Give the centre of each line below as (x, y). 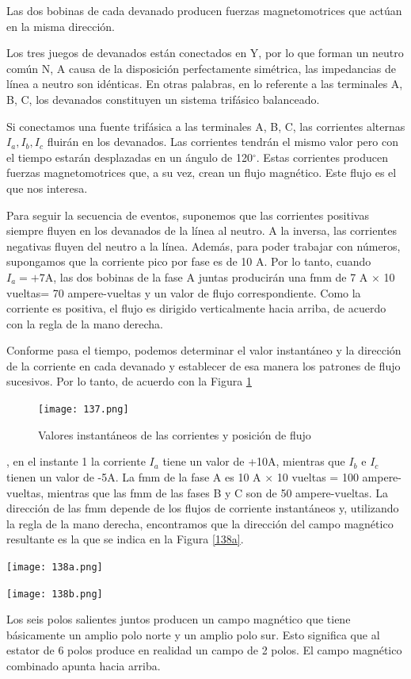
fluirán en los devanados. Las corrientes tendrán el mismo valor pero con (223, 142)
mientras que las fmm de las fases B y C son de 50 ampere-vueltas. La (218, 492)
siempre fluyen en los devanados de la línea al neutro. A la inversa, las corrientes (202, 230)
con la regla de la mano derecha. (85, 323)
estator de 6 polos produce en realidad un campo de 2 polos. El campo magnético (204, 650)
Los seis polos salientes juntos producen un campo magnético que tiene (179, 619)
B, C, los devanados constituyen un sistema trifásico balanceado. (163, 99)
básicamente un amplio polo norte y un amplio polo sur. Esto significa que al (193, 634)
